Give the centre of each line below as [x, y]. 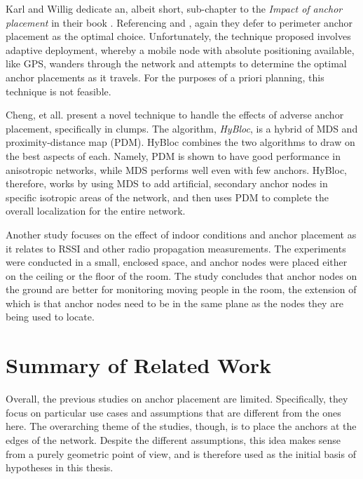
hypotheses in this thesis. [60, 467]
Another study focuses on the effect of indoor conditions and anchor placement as [181, 234]
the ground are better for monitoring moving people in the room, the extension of [181, 289]
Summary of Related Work [139, 365]
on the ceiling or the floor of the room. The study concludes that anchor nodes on [181, 275]
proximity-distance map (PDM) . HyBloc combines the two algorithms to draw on [180, 142]
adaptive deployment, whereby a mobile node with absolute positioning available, [180, 49]
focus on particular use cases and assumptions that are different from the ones [173, 412]
